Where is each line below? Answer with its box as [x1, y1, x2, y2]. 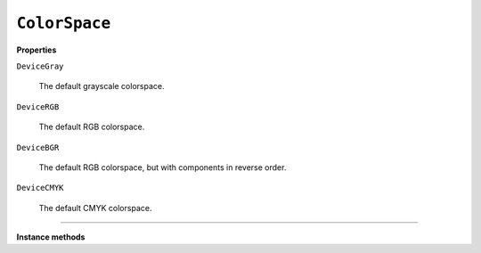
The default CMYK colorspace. [38, 202, 152, 213]
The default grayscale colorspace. [38, 81, 165, 92]
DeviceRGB [16, 102, 60, 111]
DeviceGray [16, 61, 64, 71]
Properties [16, 45, 57, 55]
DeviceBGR [16, 143, 60, 152]
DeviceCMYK [16, 183, 64, 193]
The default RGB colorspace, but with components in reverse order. [38, 161, 287, 173]
